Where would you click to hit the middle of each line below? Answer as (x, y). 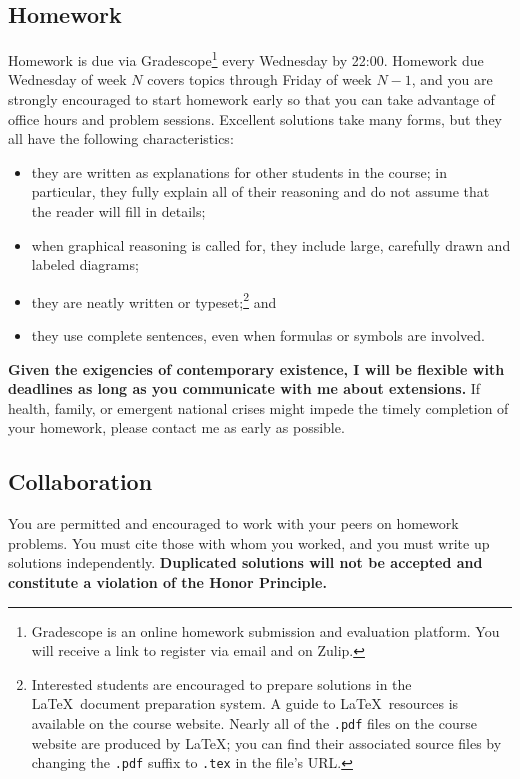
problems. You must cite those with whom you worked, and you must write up (249, 542)
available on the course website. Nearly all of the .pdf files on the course (254, 722)
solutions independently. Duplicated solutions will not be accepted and (245, 562)
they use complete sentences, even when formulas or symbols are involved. (258, 335)
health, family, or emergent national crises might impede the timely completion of (258, 407)
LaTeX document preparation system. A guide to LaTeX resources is (245, 703)
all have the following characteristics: (121, 138)
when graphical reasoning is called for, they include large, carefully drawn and (271, 244)
